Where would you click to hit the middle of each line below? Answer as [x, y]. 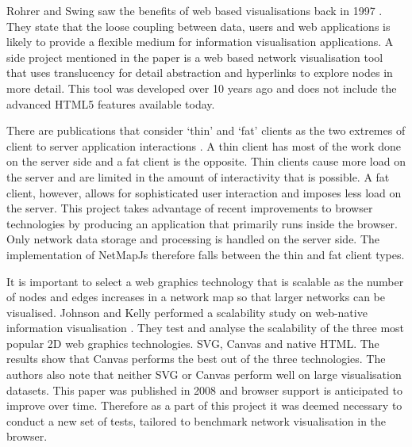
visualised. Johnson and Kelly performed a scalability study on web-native [187, 312]
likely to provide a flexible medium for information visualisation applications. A [200, 42]
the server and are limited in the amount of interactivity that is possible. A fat [198, 176]
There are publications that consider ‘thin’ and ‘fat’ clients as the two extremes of [206, 130]
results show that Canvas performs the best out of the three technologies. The [196, 359]
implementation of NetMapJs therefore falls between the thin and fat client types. [206, 254]
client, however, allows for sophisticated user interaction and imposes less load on [204, 192]
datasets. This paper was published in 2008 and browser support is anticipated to [204, 390]
